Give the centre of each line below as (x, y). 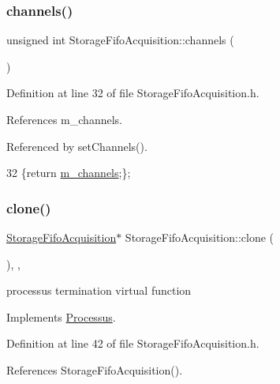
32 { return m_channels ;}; (69, 173)
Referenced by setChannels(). (77, 146)
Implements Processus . (61, 316)
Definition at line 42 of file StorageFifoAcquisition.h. (133, 343)
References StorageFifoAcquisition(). (95, 369)
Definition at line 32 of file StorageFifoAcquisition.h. (133, 93)
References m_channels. (64, 119)
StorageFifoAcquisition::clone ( (200, 237)
